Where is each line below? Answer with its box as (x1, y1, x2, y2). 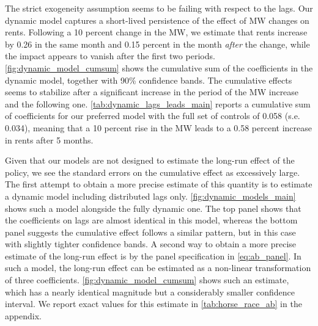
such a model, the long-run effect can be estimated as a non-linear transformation (5, 261, 311, 274)
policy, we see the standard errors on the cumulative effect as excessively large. (5, 165, 300, 178)
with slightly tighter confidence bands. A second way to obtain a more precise (5, 237, 297, 250)
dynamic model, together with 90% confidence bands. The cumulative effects (5, 73, 292, 86)
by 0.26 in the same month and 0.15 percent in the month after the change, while (5, 37, 310, 50)
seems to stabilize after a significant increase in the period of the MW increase (5, 85, 299, 98)
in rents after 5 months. (5, 133, 94, 146)
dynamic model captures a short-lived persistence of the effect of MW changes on (5, 13, 309, 26)
